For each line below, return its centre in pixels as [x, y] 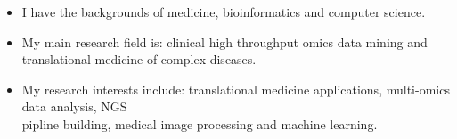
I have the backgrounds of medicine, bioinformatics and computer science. [224, 12]
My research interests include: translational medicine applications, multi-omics [236, 89]
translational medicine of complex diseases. [139, 59]
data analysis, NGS [74, 106]
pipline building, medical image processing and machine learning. [200, 123]
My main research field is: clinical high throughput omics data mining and [224, 41]
